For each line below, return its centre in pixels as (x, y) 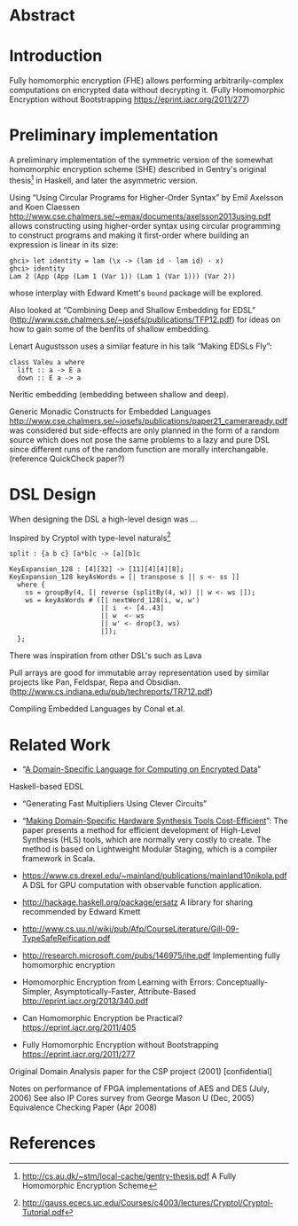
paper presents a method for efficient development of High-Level (141, 830)
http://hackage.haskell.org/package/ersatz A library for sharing (137, 902)
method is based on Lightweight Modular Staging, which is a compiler (149, 849)
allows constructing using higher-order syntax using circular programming (145, 225)
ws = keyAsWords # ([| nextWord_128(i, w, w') (113, 601)
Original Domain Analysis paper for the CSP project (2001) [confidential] (141, 1072)
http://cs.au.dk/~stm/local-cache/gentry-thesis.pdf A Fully (129, 1176)
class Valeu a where (47, 362)
